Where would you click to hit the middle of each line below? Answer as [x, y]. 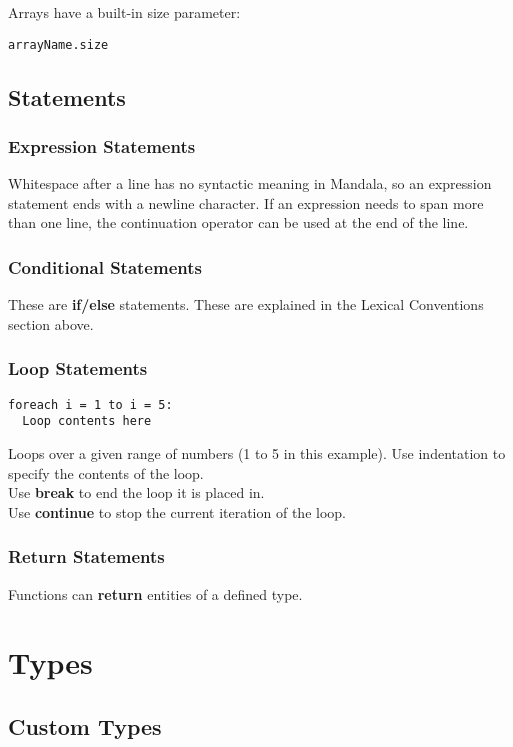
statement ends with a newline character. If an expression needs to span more [246, 202]
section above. [51, 323]
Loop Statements [78, 368]
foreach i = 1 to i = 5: [90, 404]
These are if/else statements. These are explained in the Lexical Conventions [246, 304]
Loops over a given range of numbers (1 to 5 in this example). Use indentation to [257, 452]
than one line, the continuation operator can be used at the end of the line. [238, 222]
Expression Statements [102, 145]
